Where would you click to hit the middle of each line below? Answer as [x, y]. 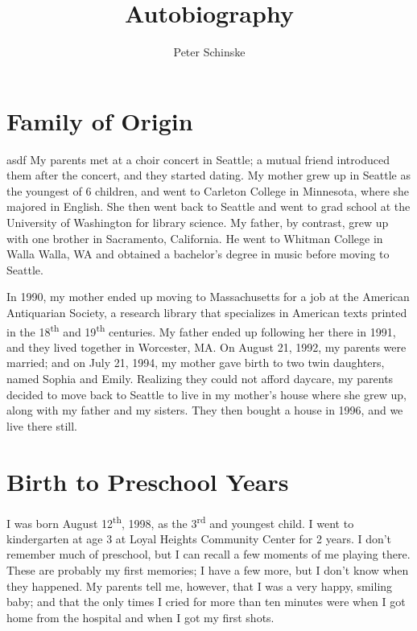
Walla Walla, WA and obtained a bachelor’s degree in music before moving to [198, 254]
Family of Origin [100, 120]
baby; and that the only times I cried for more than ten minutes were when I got [206, 602]
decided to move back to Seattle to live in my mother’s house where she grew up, [206, 394]
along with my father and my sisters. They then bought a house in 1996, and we [205, 410]
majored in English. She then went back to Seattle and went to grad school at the [208, 206]
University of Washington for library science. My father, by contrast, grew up [198, 223]
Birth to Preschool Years [148, 481]
